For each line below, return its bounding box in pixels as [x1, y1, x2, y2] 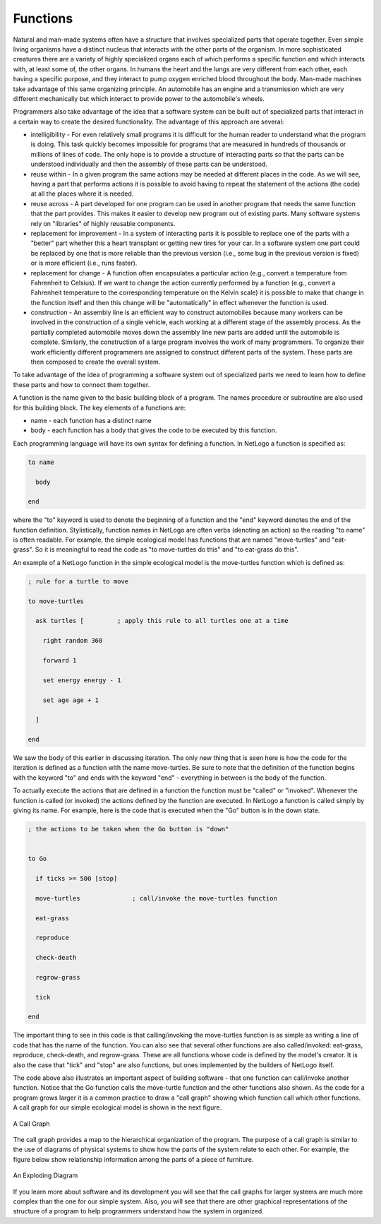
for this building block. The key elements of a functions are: [13, 403, 186, 412]
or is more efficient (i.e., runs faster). [30, 259, 138, 268]
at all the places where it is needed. [30, 189, 134, 198]
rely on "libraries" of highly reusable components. [30, 219, 176, 227]
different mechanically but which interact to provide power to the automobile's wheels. [13, 94, 265, 102]
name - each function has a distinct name [30, 417, 152, 424]
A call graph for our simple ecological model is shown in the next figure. [13, 1103, 222, 1112]
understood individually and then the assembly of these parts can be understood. [30, 160, 268, 169]
